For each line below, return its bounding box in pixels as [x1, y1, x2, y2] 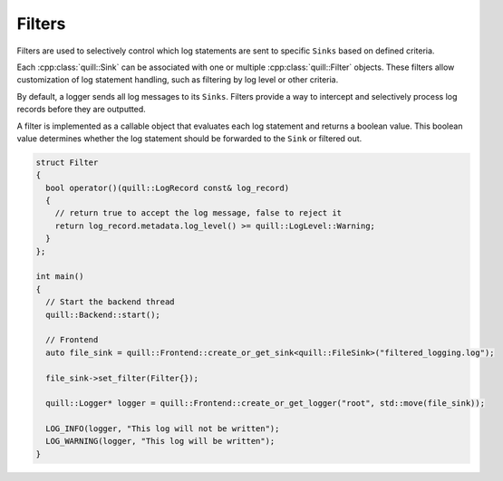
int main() [35, 272, 84, 282]
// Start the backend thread [45, 297, 176, 307]
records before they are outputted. [16, 104, 147, 115]
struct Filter [35, 157, 99, 168]
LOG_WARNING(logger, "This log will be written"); [45, 436, 276, 447]
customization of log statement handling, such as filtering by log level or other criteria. [16, 74, 339, 85]
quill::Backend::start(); [45, 309, 160, 320]
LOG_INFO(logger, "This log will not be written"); [45, 424, 280, 434]
